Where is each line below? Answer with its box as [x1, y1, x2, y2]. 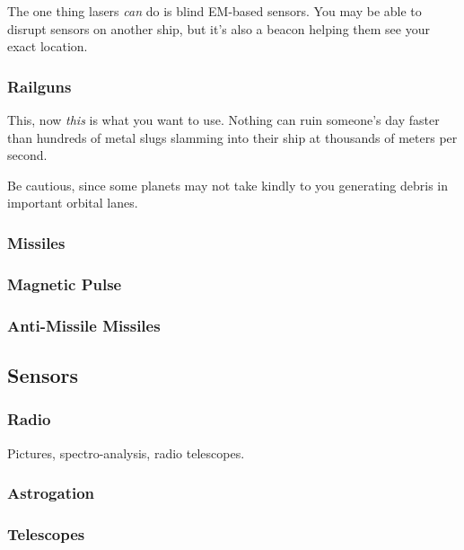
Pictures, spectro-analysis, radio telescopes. [7, 443, 245, 462]
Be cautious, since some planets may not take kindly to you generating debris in [7, 175, 449, 194]
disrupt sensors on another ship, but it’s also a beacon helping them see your [7, 19, 430, 38]
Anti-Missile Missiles [7, 314, 161, 336]
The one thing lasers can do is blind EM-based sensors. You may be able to [7, 2, 422, 20]
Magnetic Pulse [7, 272, 122, 295]
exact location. [7, 37, 88, 56]
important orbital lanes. [7, 193, 138, 212]
